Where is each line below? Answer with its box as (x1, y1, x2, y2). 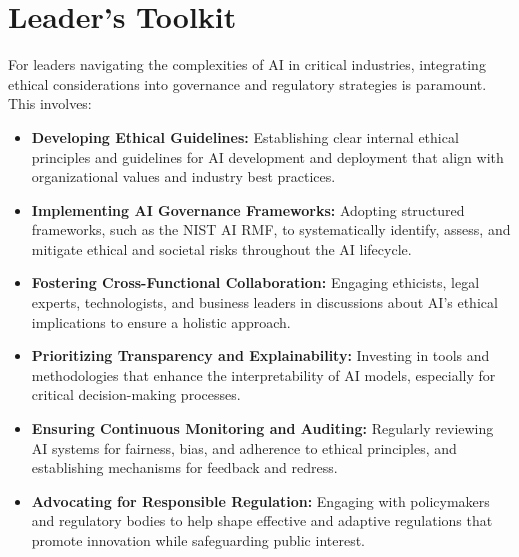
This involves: (8, 93, 92, 114)
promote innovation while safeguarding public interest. (31, 530, 365, 550)
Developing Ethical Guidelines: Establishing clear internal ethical (31, 126, 459, 147)
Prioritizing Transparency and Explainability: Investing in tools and (31, 345, 490, 366)
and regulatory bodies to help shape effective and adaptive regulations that (31, 510, 493, 531)
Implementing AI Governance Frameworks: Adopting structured (31, 199, 465, 220)
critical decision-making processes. (31, 384, 241, 405)
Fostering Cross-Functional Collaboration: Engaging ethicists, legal (31, 272, 480, 293)
